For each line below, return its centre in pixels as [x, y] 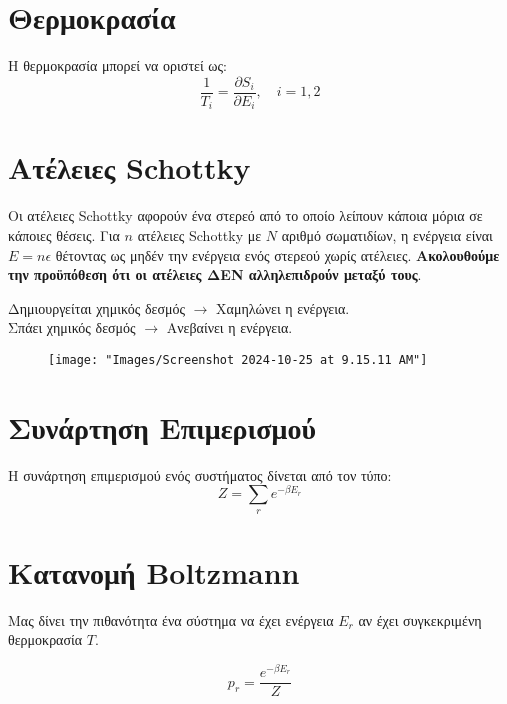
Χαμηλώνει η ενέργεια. [283, 307]
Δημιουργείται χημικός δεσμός [96, 307]
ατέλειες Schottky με [199, 234]
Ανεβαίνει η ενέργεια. [229, 327]
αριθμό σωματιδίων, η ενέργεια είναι [387, 234]
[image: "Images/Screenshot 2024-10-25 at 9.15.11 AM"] [238, 359]
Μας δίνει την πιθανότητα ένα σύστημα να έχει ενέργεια [171, 619]
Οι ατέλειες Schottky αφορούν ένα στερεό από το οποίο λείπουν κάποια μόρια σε [245, 215]
